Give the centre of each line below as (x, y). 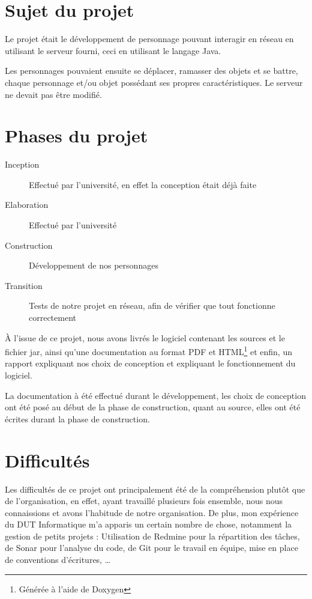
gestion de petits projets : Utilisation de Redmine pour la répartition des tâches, (152, 536)
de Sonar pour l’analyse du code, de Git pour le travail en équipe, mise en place (151, 548)
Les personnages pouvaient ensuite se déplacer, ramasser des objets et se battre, (151, 71)
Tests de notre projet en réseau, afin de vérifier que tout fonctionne (152, 306)
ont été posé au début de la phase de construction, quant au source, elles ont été (153, 407)
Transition (24, 285)
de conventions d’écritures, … (58, 560)
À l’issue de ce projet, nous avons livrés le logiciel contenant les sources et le (145, 337)
